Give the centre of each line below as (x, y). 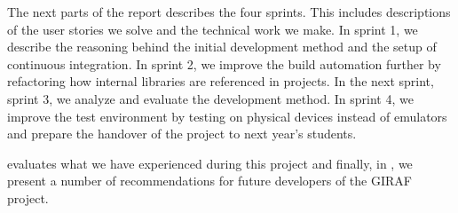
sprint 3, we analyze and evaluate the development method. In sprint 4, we (210, 98)
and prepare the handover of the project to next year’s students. (182, 134)
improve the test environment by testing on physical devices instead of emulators (227, 116)
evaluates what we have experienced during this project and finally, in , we (210, 163)
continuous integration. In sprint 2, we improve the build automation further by (224, 63)
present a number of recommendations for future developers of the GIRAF (209, 181)
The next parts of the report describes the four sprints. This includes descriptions (229, 12)
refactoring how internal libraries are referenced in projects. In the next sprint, (221, 81)
